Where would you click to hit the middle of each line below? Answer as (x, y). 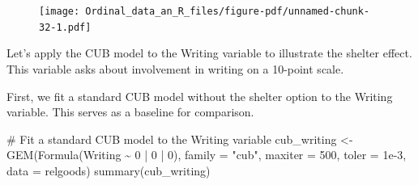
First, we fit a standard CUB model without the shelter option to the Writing (200, 96)
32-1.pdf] (65, 27)
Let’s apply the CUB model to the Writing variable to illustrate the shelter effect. (209, 53)
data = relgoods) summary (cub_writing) (109, 170)
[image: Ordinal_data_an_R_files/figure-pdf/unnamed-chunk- (205, 11)
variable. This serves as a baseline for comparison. (130, 112)
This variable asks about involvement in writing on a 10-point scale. (175, 68)
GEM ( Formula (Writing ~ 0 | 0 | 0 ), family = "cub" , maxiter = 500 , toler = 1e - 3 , (207, 155)
